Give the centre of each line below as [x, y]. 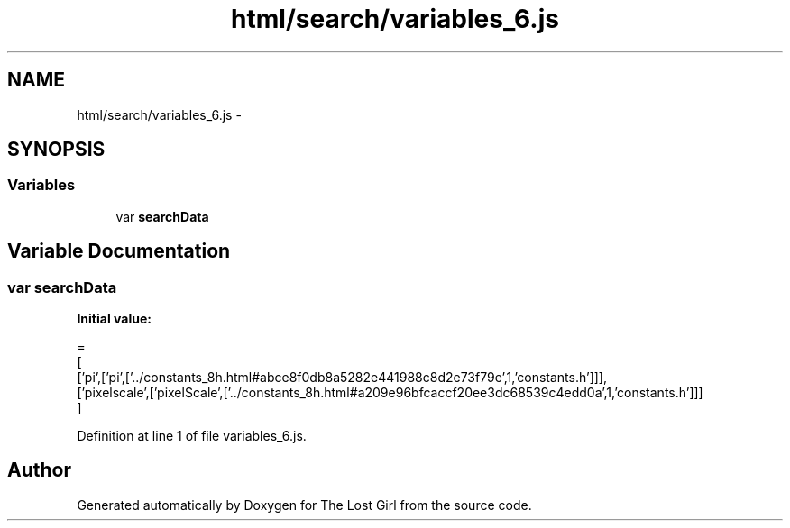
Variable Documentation [119, 251]
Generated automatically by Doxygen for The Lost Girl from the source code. [304, 505]
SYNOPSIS [56, 150]
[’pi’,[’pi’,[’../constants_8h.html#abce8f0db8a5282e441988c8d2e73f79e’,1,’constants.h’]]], [342, 378]
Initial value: [114, 319]
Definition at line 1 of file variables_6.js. [192, 436]
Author [39, 470]
